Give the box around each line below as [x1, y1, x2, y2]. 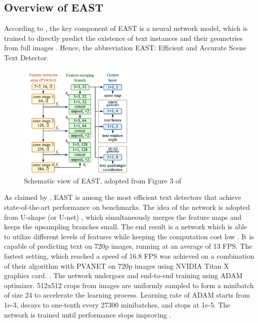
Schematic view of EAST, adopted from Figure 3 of [24, 175, 182, 185]
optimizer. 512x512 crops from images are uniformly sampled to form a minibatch [4, 280, 254, 290]
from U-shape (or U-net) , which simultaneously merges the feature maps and [4, 211, 242, 222]
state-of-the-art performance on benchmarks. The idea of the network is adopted [4, 202, 250, 212]
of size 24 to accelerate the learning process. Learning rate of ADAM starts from [4, 290, 250, 300]
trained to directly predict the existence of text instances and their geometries [4, 32, 243, 43]
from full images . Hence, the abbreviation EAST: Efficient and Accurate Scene [4, 42, 247, 53]
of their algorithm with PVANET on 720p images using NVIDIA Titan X [4, 260, 229, 271]
